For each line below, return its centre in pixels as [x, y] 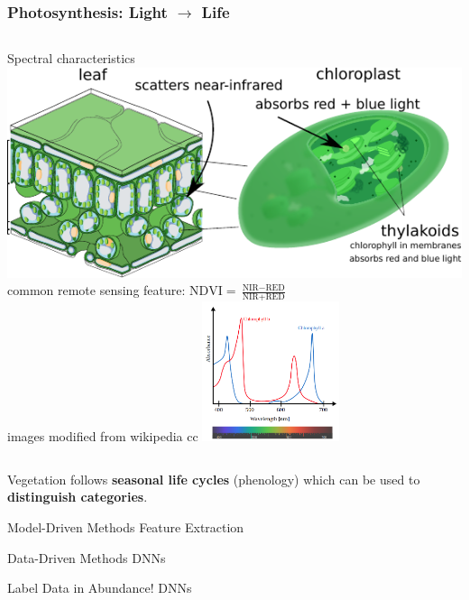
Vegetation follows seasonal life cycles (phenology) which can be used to [214, 479]
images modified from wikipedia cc [103, 436]
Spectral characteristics [71, 58]
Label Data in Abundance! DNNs [100, 588]
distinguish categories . [78, 497]
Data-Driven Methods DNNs [87, 557]
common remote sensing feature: [97, 290]
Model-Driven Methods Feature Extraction [126, 526]
